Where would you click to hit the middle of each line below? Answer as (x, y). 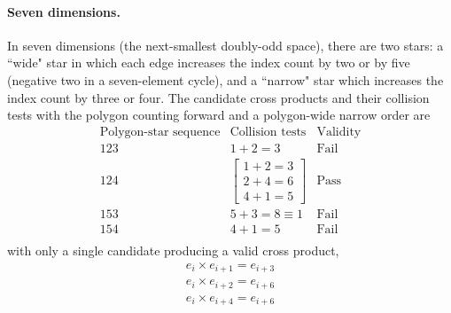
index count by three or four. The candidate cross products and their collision (218, 97)
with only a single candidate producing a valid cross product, (173, 250)
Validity (339, 132)
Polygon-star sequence (160, 132)
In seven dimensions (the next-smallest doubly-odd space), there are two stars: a (225, 45)
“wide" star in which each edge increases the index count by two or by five (209, 63)
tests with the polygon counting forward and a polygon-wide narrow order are (219, 115)
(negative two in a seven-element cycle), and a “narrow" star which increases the (225, 79)
